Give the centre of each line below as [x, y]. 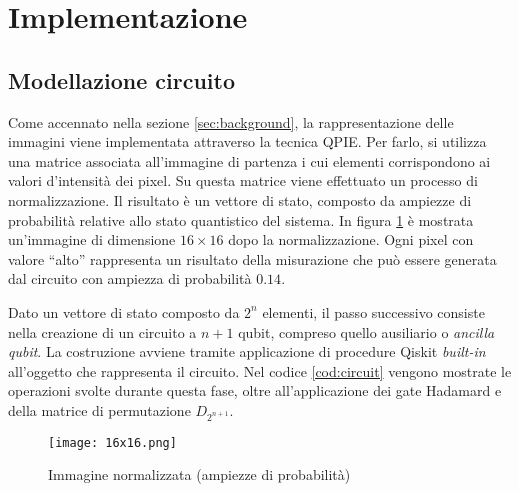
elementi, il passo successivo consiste [373, 311]
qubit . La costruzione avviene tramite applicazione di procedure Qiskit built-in [247, 351]
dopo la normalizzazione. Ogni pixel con [351, 239]
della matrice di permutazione [99, 409]
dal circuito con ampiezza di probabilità [130, 278]
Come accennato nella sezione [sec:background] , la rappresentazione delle [231, 121]
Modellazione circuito [122, 79]
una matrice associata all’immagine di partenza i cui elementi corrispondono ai [249, 160]
